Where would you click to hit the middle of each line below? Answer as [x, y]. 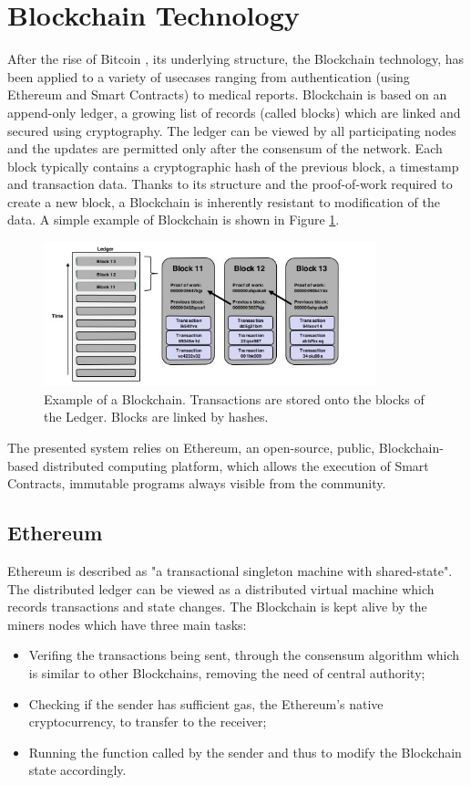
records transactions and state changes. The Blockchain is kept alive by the [217, 607]
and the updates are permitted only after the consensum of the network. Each [225, 148]
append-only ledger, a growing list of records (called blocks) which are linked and [234, 112]
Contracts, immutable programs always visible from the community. [197, 483]
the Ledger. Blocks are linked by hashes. [156, 417]
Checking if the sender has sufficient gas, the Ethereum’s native [206, 703]
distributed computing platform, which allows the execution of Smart [235, 465]
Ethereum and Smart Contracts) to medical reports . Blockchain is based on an [227, 94]
